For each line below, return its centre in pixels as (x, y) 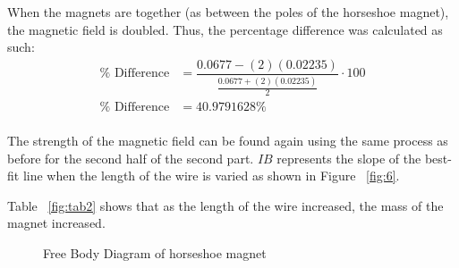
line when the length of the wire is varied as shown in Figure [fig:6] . (211, 176)
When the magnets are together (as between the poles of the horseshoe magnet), (228, 12)
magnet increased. (56, 223)
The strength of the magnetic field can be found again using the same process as (228, 140)
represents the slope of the (349, 158)
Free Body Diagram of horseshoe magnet (155, 252)
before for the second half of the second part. (131, 158)
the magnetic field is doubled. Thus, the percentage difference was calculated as (225, 29)
